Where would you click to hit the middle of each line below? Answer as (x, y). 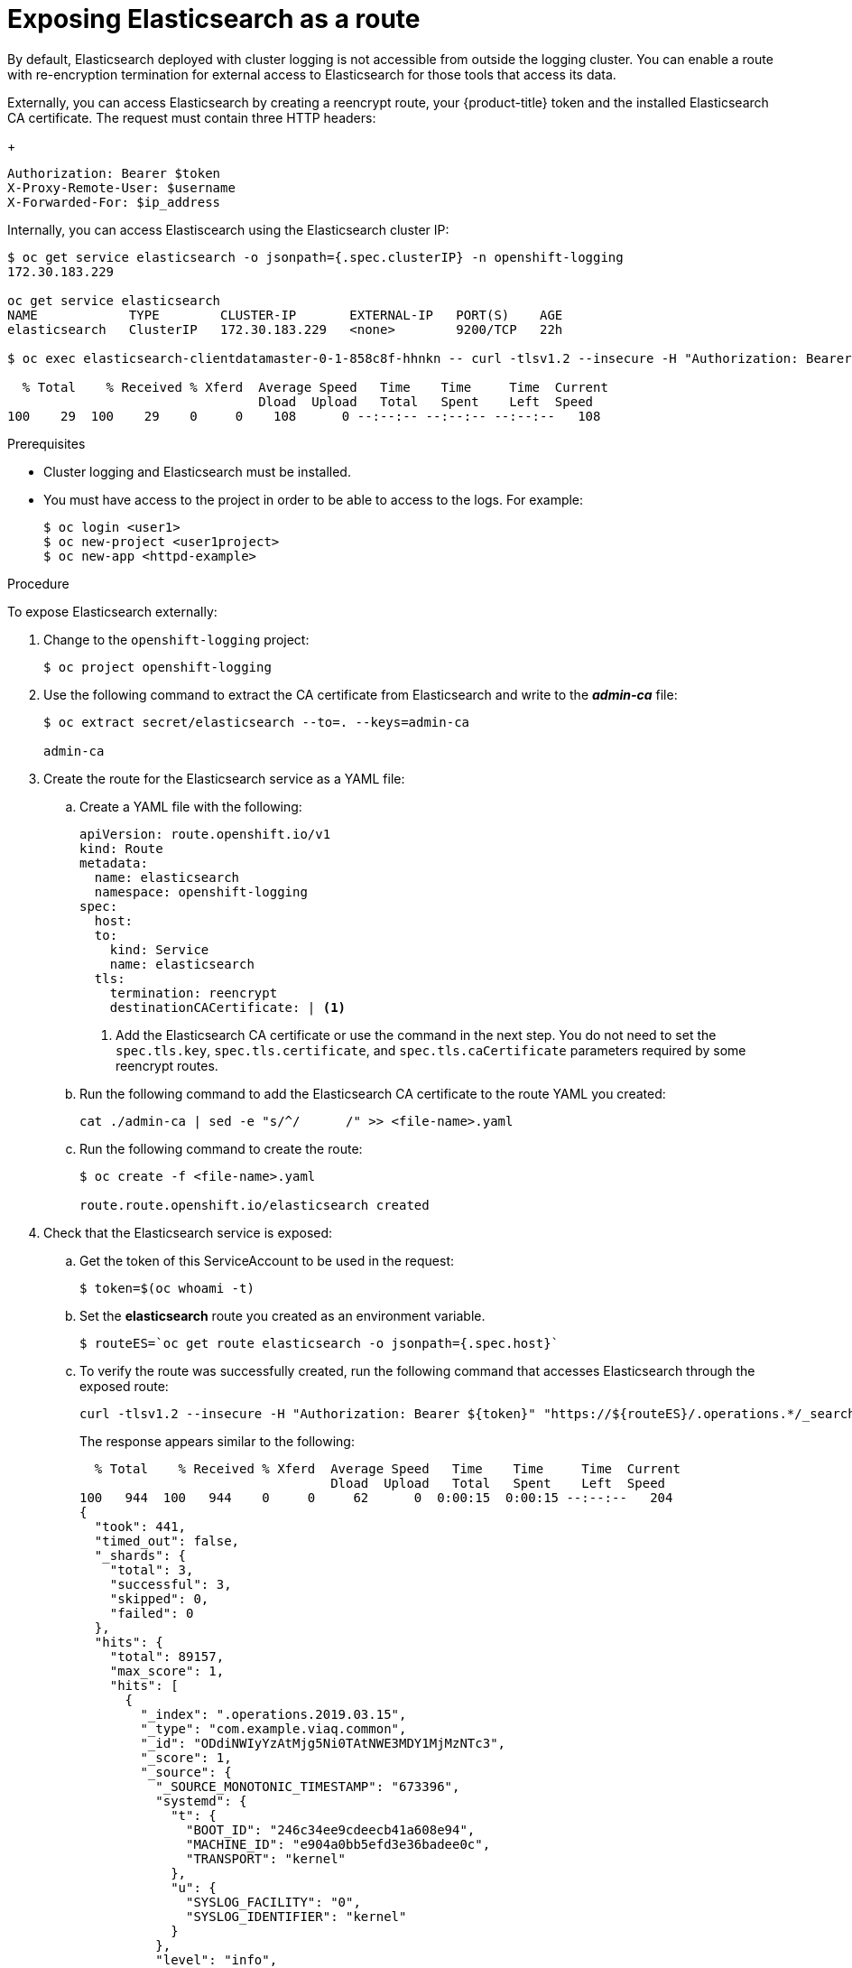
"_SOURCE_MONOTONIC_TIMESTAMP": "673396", (308, 1786)
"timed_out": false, (167, 1541)
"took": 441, (140, 1526)
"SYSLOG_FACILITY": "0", (273, 1902)
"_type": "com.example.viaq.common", (273, 1728)
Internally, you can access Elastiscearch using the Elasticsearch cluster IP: (228, 229)
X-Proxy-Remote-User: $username (121, 187)
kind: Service (159, 949)
